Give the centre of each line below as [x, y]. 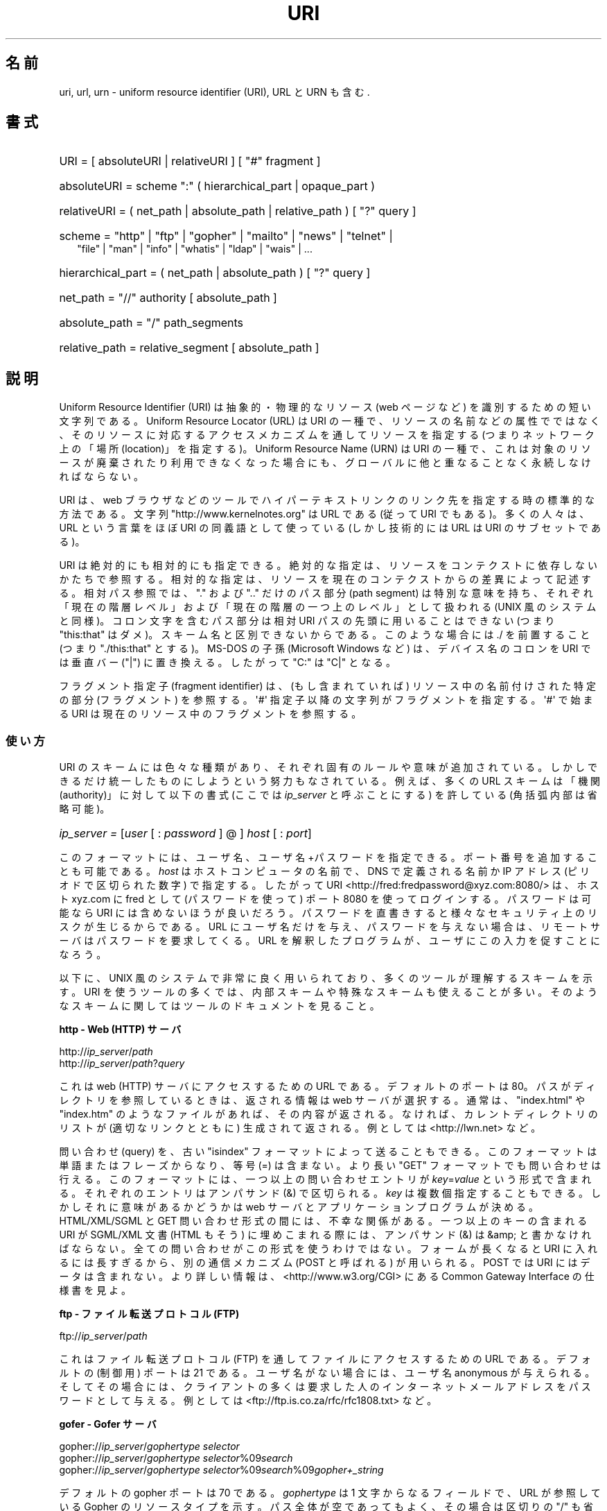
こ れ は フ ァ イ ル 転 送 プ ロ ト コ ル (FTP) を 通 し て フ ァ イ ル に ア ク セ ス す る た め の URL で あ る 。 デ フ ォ [325, 1359]
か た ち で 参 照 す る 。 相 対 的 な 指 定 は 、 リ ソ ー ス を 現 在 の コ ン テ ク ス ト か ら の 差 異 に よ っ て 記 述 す [325, 579]
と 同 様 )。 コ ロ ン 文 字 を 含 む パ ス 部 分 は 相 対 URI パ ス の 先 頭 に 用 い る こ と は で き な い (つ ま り [307, 621]
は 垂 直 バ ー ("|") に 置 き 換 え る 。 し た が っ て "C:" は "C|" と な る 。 [228, 663]
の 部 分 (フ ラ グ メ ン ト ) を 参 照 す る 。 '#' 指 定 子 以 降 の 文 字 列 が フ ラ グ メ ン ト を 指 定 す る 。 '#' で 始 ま [326, 700]
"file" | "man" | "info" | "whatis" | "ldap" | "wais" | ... [195, 249]
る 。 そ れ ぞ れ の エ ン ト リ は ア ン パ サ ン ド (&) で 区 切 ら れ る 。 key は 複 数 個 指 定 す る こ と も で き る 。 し [330, 1193]
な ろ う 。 [83, 955]
